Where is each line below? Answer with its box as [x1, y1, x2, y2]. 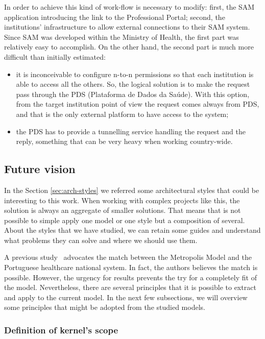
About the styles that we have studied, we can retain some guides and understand [4, 225, 261, 235]
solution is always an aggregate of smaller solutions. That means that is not [4, 205, 241, 215]
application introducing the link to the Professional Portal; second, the [4, 11, 225, 22]
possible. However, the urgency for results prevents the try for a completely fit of [4, 272, 257, 282]
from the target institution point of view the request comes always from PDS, [16, 99, 259, 109]
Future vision [4, 161, 76, 177]
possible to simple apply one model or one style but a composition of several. [4, 214, 245, 225]
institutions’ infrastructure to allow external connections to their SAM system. [4, 21, 250, 32]
